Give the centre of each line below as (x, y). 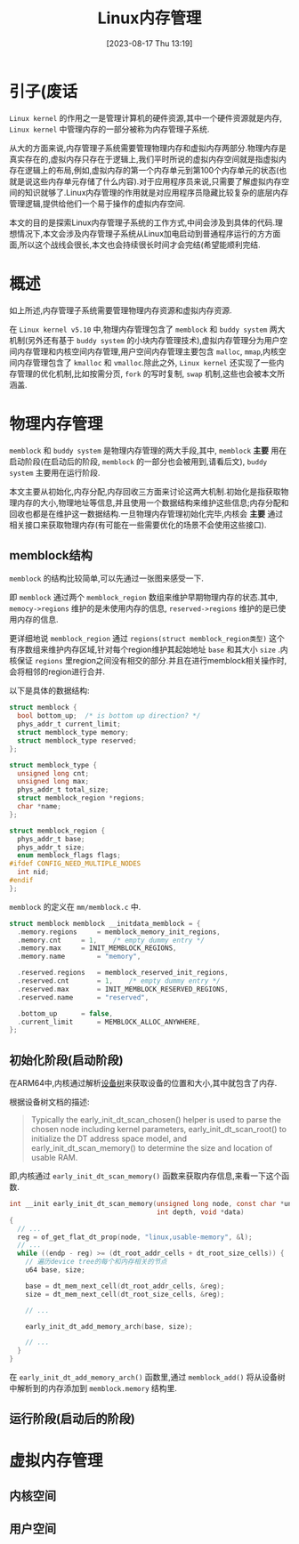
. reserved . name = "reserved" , (83, 997)
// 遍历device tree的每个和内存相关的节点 (96, 1262)
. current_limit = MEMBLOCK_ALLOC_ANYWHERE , (109, 1022)
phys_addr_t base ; (52, 839)
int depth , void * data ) (200, 1212)
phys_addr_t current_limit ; (69, 724)
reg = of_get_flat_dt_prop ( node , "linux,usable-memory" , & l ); (135, 1237)
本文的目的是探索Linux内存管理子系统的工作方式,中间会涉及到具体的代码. (142, 222)
